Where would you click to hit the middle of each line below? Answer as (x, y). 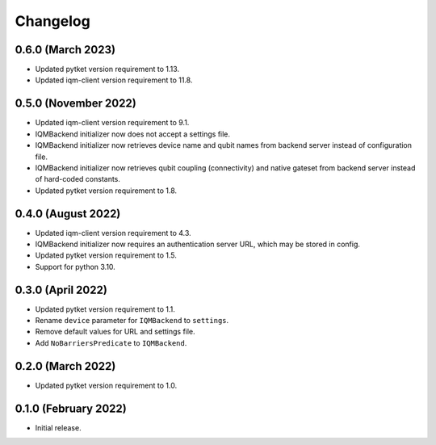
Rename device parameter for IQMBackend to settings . (132, 321)
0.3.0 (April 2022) (61, 290)
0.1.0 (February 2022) (71, 408)
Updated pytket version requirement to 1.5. (106, 255)
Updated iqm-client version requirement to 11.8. (114, 80)
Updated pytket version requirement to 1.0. (106, 385)
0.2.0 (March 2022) (65, 366)
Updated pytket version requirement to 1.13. (107, 69)
